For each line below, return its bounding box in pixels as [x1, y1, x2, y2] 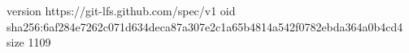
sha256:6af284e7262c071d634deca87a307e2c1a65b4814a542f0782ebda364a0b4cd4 [7, 18, 403, 35]
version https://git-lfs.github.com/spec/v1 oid [7, 2, 236, 18]
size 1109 [7, 34, 51, 51]
